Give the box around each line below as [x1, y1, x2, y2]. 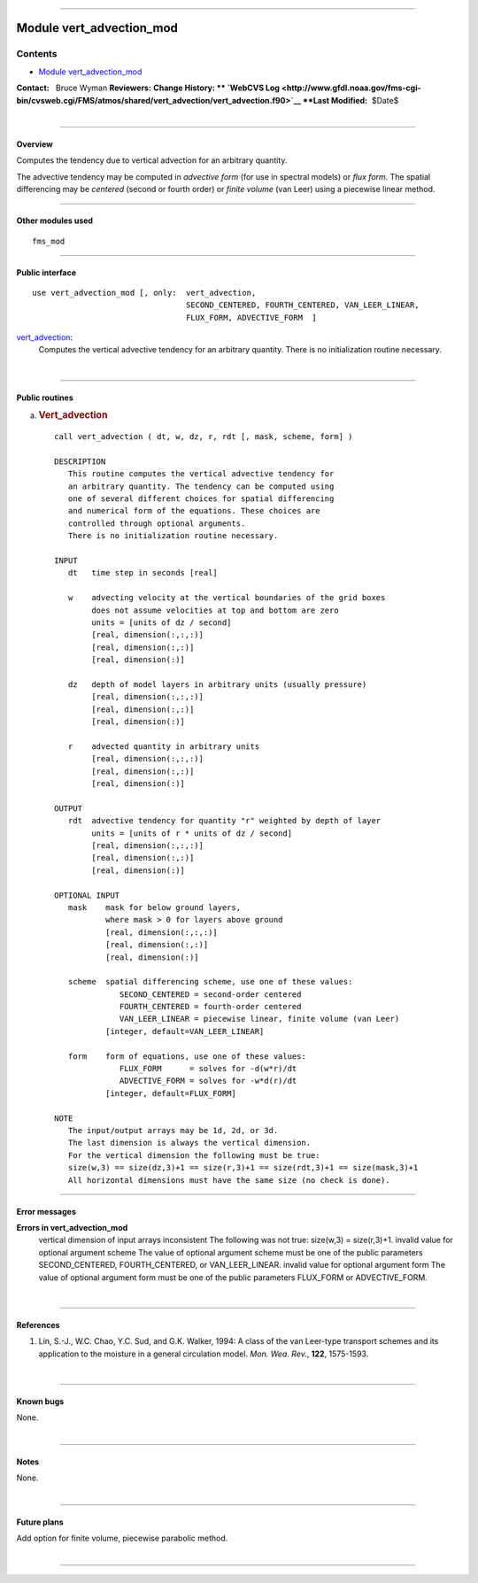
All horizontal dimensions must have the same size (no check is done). [67, 1175, 390, 1185]
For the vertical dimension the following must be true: [67, 1150, 320, 1160]
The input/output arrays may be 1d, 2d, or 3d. [67, 1125, 279, 1135]
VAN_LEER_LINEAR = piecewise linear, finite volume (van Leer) [119, 1014, 400, 1024]
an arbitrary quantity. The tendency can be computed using [67, 481, 335, 491]
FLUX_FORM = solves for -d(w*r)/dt [119, 1063, 297, 1074]
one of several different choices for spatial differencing [67, 494, 335, 504]
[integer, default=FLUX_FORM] [104, 1088, 236, 1098]
